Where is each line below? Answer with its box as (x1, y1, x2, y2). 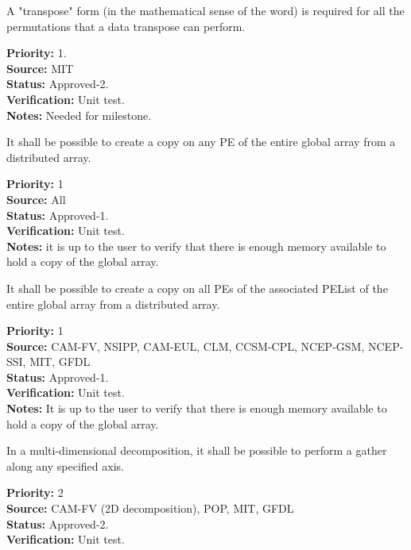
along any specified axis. (6, 457, 124, 474)
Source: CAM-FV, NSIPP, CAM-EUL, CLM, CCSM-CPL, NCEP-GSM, (6, 337, 365, 354)
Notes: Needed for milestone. (6, 106, 152, 123)
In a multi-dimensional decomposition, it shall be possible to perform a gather (6, 442, 387, 459)
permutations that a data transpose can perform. (6, 17, 246, 34)
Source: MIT (6, 60, 74, 76)
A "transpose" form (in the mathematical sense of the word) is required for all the (6, 2, 405, 18)
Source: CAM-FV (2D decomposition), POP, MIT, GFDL (6, 500, 294, 517)
